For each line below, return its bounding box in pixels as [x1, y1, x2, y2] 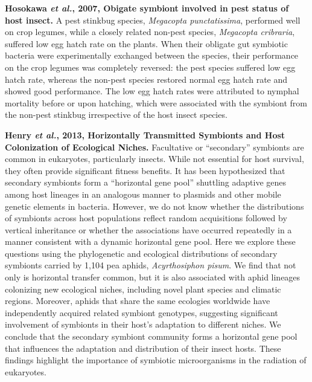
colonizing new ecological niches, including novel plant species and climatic [5, 282, 281, 295]
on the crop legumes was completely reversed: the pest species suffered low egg [5, 60, 296, 73]
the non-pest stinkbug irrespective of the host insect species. [5, 108, 228, 121]
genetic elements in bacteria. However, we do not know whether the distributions [5, 199, 304, 212]
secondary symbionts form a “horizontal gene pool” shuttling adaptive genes [5, 176, 287, 189]
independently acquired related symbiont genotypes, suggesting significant [5, 306, 278, 319]
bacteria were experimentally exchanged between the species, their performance [5, 49, 299, 62]
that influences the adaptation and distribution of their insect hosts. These [5, 342, 281, 354]
